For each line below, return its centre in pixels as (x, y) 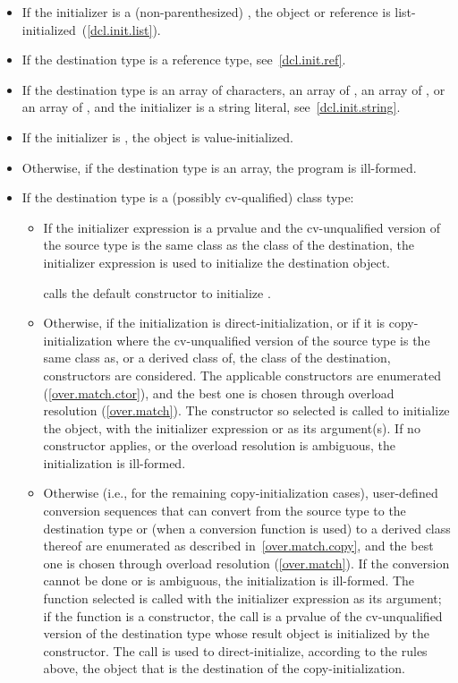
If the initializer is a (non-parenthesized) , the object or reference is (206, 12)
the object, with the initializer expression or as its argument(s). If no (232, 427)
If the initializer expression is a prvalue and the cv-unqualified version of (242, 227)
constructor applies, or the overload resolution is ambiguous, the (219, 445)
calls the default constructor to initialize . (157, 292)
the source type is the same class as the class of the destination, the (229, 245)
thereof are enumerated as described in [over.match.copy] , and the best (238, 546)
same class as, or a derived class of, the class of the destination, (217, 358)
